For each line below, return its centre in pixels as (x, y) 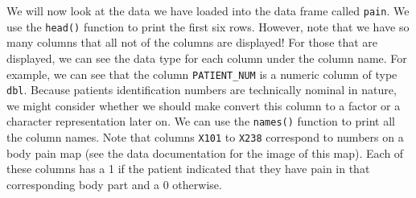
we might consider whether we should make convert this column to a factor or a (204, 105)
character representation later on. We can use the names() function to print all (201, 121)
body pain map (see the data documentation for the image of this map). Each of (205, 153)
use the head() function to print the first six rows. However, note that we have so (208, 26)
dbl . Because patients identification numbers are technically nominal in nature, (202, 90)
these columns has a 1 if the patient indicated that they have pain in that (188, 169)
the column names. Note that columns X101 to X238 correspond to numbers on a (205, 137)
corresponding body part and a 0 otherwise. (114, 184)
